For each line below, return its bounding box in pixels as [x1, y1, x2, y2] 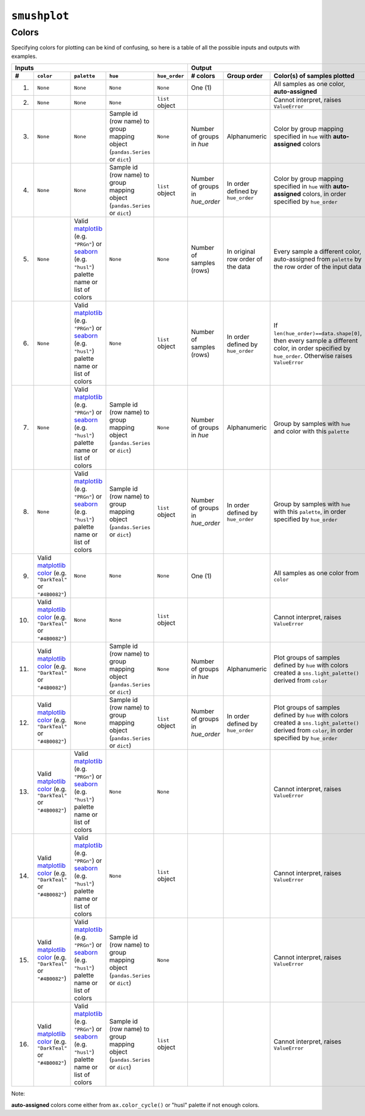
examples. [11, 52, 38, 60]
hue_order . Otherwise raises [274, 351, 353, 360]
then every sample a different [274, 336, 358, 344]
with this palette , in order [274, 508, 346, 516]
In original [227, 247, 255, 256]
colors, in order [302, 190, 346, 198]
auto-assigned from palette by [274, 255, 362, 263]
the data [227, 263, 251, 271]
